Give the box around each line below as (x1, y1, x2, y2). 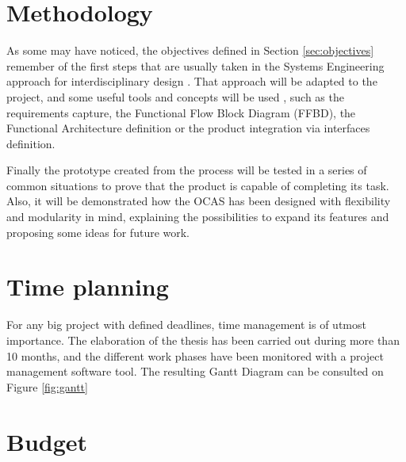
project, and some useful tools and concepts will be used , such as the (6, 88, 344, 105)
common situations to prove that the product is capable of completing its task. (6, 177, 389, 193)
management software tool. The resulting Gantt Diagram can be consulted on (6, 363, 384, 380)
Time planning (6, 270, 169, 303)
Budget (6, 425, 88, 457)
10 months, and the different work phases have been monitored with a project (6, 347, 384, 364)
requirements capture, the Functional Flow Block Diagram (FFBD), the (6, 104, 356, 120)
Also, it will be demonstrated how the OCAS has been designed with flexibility (6, 193, 391, 209)
